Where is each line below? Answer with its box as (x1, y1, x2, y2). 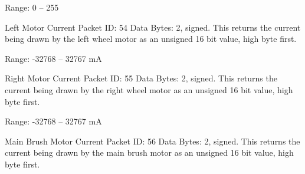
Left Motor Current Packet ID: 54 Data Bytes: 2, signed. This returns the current (5, 21, 301, 33)
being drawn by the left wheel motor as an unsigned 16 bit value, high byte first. (5, 32, 297, 45)
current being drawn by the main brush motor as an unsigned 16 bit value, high (5, 146, 294, 159)
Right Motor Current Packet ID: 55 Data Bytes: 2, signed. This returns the (5, 72, 277, 84)
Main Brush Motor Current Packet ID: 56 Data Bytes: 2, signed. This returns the (5, 134, 300, 147)
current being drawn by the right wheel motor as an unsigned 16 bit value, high (5, 83, 293, 96)
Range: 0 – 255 (5, 1, 59, 13)
